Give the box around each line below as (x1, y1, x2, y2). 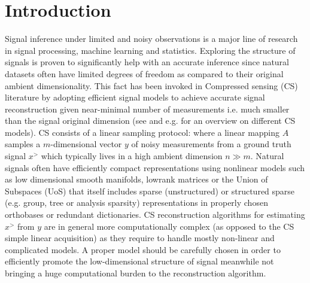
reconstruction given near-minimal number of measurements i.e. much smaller (5, 102, 290, 115)
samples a (5, 138, 41, 150)
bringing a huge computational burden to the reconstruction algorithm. (5, 267, 266, 279)
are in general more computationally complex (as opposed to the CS (44, 220, 294, 232)
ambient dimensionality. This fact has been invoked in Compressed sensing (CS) (5, 79, 298, 92)
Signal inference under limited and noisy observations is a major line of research (5, 32, 298, 45)
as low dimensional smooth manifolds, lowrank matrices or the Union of (5, 173, 268, 185)
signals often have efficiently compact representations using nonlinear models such (5, 161, 305, 174)
